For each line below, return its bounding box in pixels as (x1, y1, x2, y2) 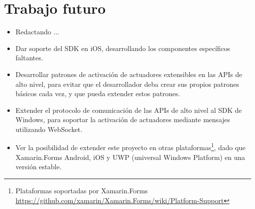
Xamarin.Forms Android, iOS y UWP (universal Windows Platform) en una (15, 152, 245, 162)
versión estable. (15, 161, 62, 172)
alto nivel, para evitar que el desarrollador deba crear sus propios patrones (15, 78, 239, 89)
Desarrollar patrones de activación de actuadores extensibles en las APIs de (15, 69, 242, 79)
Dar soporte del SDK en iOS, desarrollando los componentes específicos (15, 43, 230, 53)
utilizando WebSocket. (15, 124, 82, 134)
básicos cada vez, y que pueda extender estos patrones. (15, 88, 180, 99)
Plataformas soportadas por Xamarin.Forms (15, 185, 148, 195)
